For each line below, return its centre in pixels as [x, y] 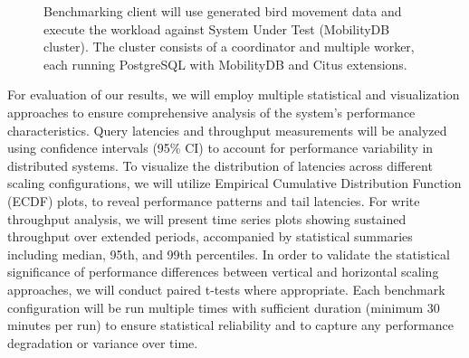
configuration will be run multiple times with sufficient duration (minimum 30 [224, 307]
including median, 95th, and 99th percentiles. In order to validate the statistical [229, 254]
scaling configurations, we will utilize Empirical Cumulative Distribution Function [234, 183]
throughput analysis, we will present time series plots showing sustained [207, 218]
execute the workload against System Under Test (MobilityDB [217, 28]
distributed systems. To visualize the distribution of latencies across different [220, 165]
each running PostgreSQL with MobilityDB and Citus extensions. [225, 64]
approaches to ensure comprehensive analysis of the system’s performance [211, 112]
